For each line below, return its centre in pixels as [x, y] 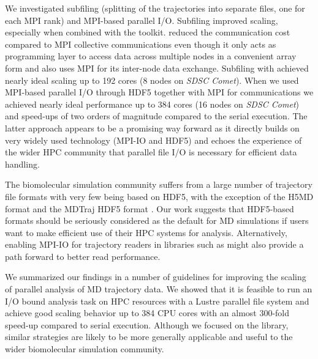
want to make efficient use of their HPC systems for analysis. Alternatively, [146, 232]
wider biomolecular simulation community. [85, 349]
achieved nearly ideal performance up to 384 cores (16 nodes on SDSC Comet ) [152, 104]
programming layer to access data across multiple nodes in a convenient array [151, 56]
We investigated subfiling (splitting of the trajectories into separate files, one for [155, 8]
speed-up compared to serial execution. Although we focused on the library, [147, 324]
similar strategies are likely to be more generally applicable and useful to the [149, 337]
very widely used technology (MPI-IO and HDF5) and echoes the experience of [153, 140]
